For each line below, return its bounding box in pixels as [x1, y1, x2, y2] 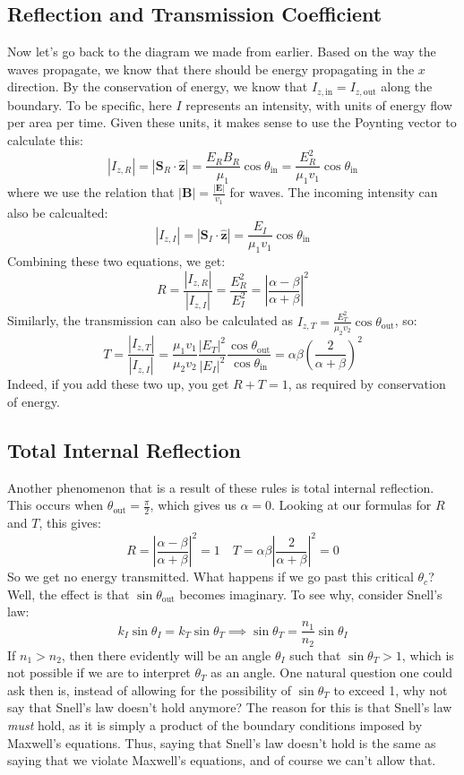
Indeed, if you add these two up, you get [7, 375, 229, 393]
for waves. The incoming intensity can [229, 183, 438, 202]
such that [289, 645, 341, 664]
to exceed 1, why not [333, 680, 448, 699]
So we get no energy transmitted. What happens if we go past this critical [7, 567, 414, 586]
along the [381, 77, 433, 96]
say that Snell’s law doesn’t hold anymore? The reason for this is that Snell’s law [7, 698, 452, 717]
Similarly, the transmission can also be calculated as [7, 311, 293, 330]
